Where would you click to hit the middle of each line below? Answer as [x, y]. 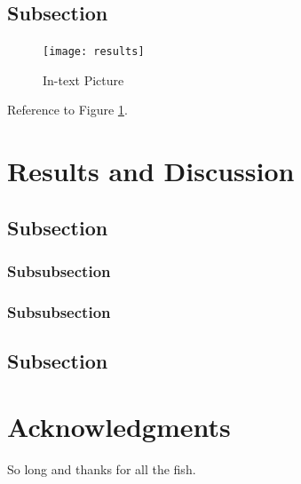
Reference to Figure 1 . [67, 110]
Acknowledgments [119, 426]
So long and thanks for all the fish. [102, 468]
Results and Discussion [151, 171]
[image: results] [94, 52]
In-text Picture [83, 79]
